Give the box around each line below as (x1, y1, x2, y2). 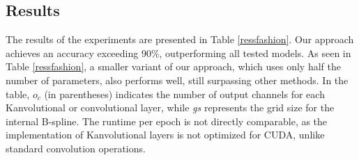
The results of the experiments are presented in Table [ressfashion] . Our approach (6, 32, 354, 47)
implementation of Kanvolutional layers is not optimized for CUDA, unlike (6, 127, 325, 142)
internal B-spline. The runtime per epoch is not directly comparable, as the (6, 113, 328, 128)
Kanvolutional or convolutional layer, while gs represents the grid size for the (6, 100, 335, 115)
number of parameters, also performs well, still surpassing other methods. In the (6, 72, 349, 87)
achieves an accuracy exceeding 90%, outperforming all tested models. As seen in (6, 45, 351, 60)
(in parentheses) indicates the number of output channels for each (44, 86, 325, 101)
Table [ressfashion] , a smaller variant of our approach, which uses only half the (6, 59, 341, 74)
